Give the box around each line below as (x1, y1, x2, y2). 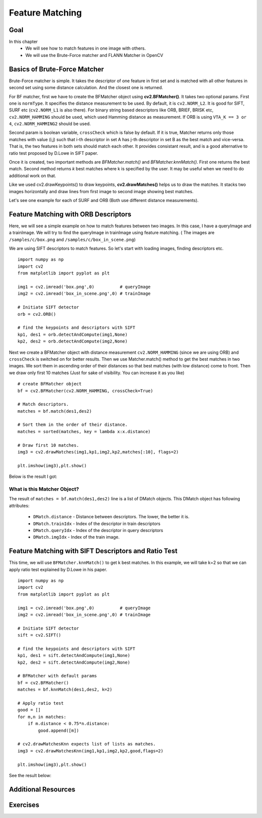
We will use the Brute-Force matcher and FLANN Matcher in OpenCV (25, 52, 164, 58)
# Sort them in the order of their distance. (17, 422, 128, 428)
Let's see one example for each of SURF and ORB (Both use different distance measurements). (9, 198, 199, 203)
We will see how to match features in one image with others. (25, 45, 146, 51)
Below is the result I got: (9, 473, 58, 479)
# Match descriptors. (17, 401, 69, 407)
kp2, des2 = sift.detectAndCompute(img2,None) (17, 659, 131, 665)
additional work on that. (9, 173, 56, 179)
